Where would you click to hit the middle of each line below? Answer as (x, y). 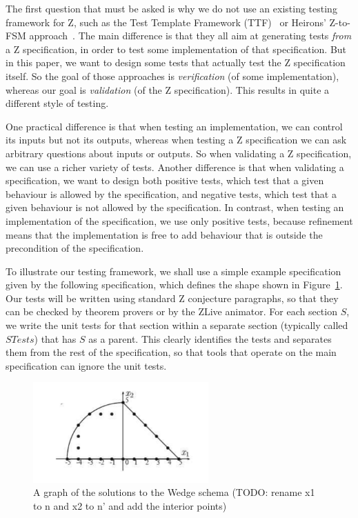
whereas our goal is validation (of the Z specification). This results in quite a (168, 89)
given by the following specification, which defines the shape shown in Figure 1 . (174, 285)
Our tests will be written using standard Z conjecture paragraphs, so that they (172, 298)
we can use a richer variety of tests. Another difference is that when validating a (175, 167)
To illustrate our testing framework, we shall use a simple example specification (173, 271)
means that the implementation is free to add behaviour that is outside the (164, 234)
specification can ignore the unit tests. (86, 365)
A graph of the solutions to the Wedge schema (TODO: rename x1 (174, 492)
